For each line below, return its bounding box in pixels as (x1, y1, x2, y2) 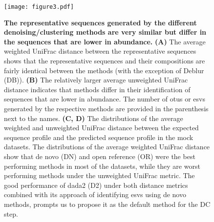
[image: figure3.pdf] (4, 3, 74, 10)
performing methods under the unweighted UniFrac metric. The (4, 170, 195, 181)
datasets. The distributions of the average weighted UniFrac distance (4, 141, 210, 152)
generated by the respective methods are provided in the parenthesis (4, 103, 209, 113)
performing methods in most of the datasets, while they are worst (4, 161, 200, 171)
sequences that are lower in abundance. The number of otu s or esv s (4, 94, 205, 104)
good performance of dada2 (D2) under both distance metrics (4, 180, 188, 190)
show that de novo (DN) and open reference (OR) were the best (4, 151, 195, 161)
